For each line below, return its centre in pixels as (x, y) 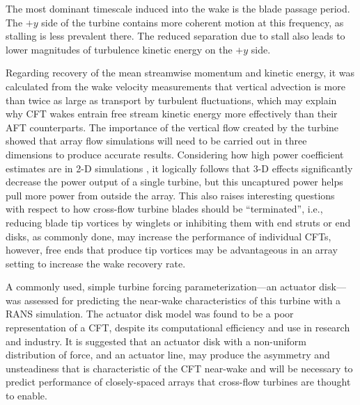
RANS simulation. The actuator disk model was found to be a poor (150, 314)
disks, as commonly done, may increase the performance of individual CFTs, (169, 236)
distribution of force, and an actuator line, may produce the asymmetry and (168, 355)
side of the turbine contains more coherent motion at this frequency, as (193, 22)
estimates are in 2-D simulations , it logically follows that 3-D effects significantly (179, 168)
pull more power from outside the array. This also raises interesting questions (170, 195)
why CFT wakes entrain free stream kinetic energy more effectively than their (172, 114)
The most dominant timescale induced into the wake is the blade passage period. (178, 8)
